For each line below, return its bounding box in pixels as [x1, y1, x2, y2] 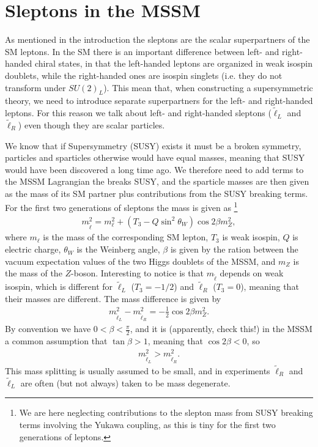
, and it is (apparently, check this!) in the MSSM [130, 322, 312, 335]
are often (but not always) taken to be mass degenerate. [20, 376, 231, 389]
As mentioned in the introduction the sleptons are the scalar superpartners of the [5, 33, 310, 46]
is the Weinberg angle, [76, 243, 160, 256]
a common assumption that [5, 334, 108, 347]
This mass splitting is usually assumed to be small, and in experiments [5, 364, 270, 377]
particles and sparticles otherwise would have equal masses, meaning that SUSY [5, 151, 305, 164]
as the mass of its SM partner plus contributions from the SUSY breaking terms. [5, 187, 308, 199]
